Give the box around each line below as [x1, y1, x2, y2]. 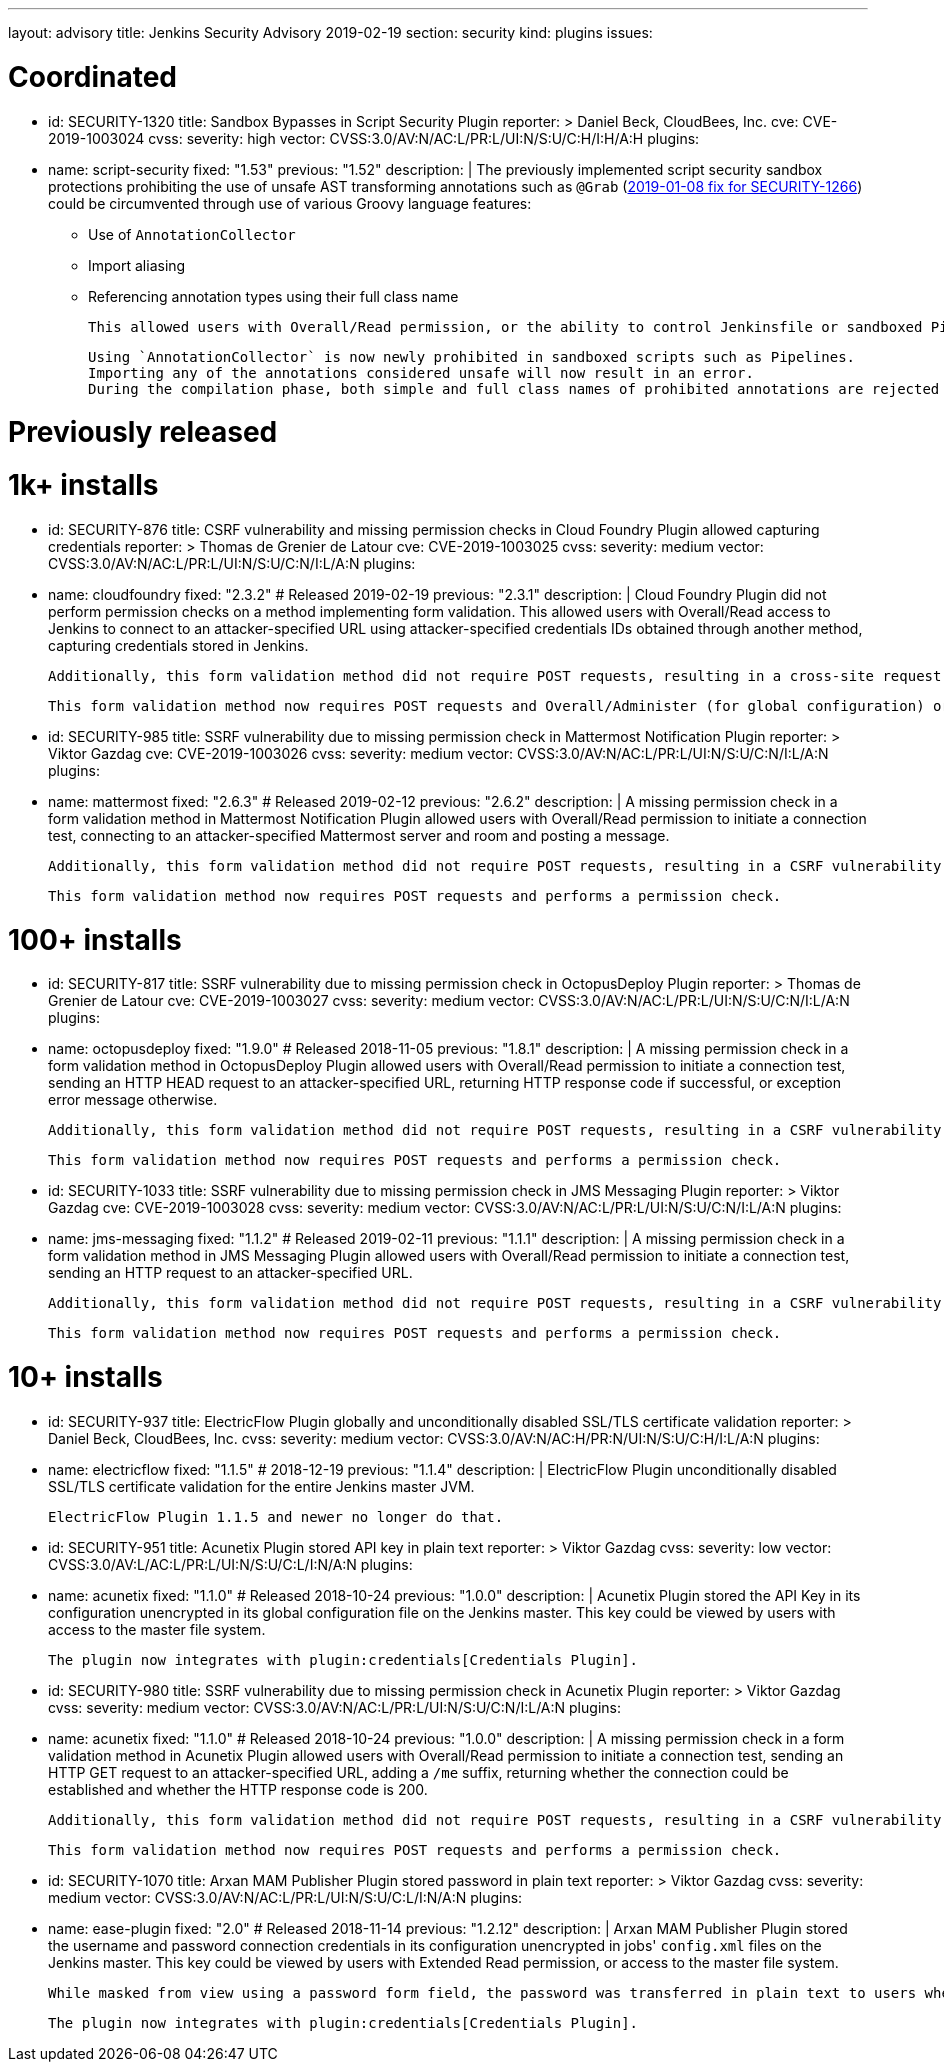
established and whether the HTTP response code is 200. [48, 1780, 428, 1798]
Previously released [8, 415, 278, 450]
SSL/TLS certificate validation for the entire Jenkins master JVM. [48, 1477, 475, 1495]
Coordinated [8, 59, 178, 94]
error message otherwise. [48, 1091, 218, 1109]
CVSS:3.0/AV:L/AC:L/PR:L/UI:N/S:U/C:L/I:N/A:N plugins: [48, 1555, 413, 1573]
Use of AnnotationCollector [88, 225, 296, 243]
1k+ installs [8, 468, 159, 502]
